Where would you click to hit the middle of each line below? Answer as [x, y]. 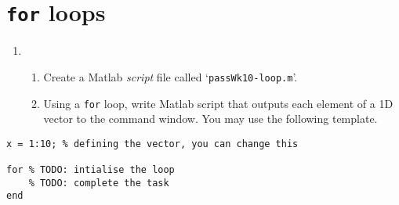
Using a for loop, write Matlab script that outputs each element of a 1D [218, 103]
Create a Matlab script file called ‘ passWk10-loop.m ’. [170, 76]
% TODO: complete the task [99, 183]
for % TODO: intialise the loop [91, 170]
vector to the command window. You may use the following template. [210, 119]
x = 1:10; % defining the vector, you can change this [152, 144]
